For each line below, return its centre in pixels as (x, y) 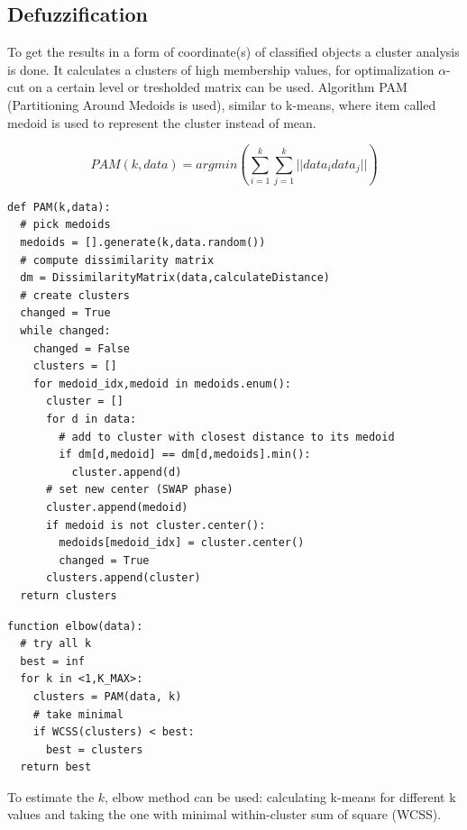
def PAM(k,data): (59, 207)
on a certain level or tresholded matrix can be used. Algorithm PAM (218, 87)
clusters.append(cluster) (123, 578)
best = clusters (94, 749)
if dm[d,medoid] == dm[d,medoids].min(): (185, 455)
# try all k (56, 644)
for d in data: (91, 420)
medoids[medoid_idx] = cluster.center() (182, 543)
